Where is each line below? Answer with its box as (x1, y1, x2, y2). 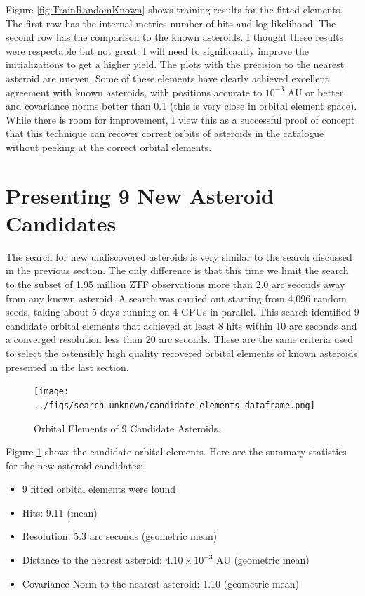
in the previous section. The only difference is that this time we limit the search (6, 263, 349, 278)
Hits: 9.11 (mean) (22, 505, 98, 519)
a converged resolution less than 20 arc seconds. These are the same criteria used (6, 332, 354, 346)
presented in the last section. (6, 359, 129, 374)
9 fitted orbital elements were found (22, 481, 176, 496)
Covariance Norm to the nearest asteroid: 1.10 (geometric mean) (22, 576, 300, 590)
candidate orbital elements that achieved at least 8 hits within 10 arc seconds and (6, 318, 357, 332)
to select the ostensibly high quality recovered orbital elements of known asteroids (6, 346, 358, 360)
